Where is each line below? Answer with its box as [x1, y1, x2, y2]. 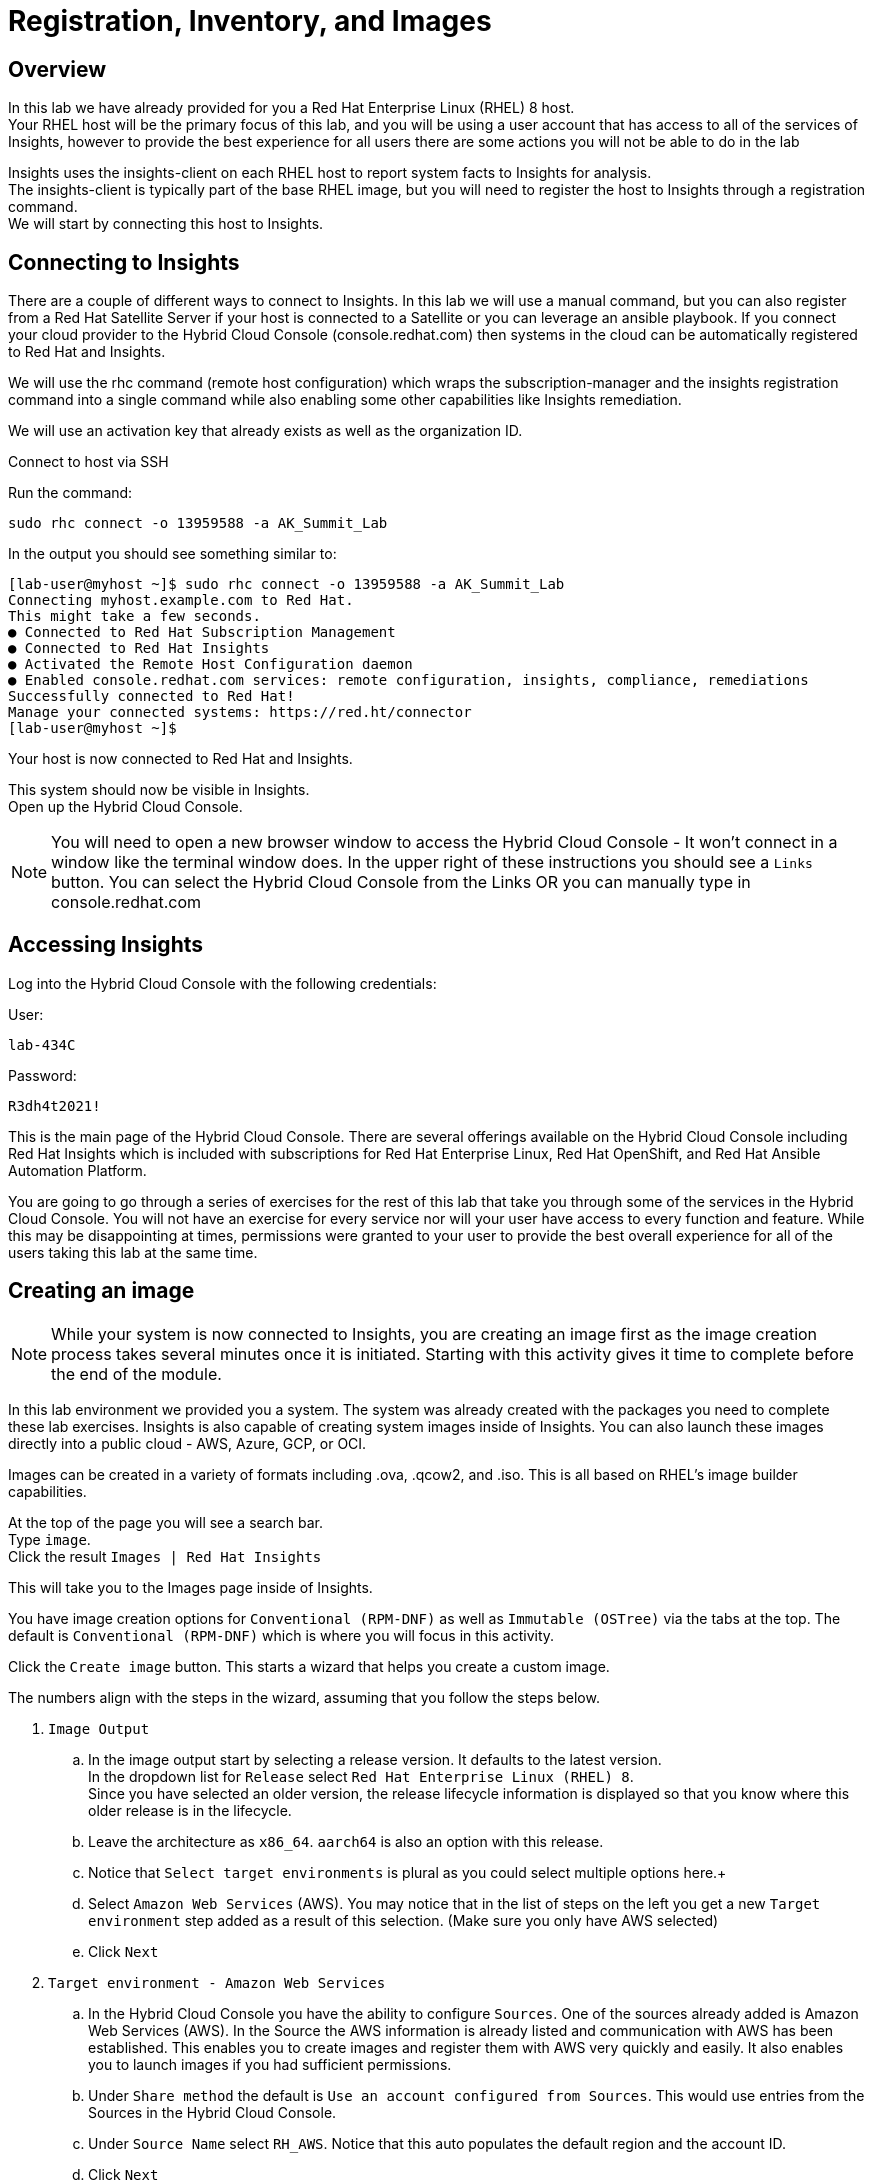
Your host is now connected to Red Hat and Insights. [8, 750, 353, 768]
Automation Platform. [8, 1161, 147, 1179]
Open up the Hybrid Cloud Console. [8, 798, 243, 816]
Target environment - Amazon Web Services [48, 1974, 386, 1991]
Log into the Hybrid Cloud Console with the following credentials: [8, 974, 437, 992]
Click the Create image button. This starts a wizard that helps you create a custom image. [8, 1657, 610, 1675]
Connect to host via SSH [8, 453, 169, 471]
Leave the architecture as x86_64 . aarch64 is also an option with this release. [88, 1832, 604, 1850]
